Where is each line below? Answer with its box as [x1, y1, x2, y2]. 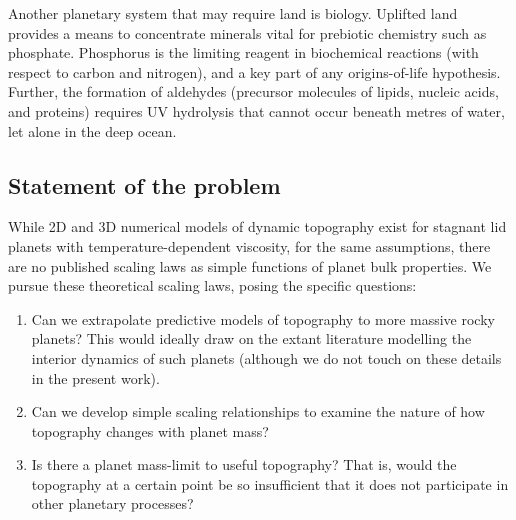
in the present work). [31, 367, 160, 388]
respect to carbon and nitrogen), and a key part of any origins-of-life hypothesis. [8, 61, 501, 82]
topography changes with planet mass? [31, 420, 269, 441]
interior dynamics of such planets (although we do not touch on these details [31, 347, 502, 368]
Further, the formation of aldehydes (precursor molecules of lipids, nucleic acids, [8, 81, 499, 102]
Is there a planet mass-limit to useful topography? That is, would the [31, 454, 457, 475]
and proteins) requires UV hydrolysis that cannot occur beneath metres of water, [8, 100, 505, 121]
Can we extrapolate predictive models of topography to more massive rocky [31, 308, 495, 329]
